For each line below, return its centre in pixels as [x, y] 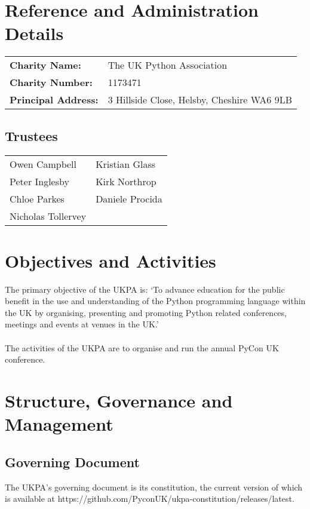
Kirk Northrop [126, 181]
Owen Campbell [43, 164]
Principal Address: [54, 100]
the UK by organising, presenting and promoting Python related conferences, [146, 312]
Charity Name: [45, 65]
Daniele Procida [129, 198]
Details [34, 33]
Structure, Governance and [119, 400]
